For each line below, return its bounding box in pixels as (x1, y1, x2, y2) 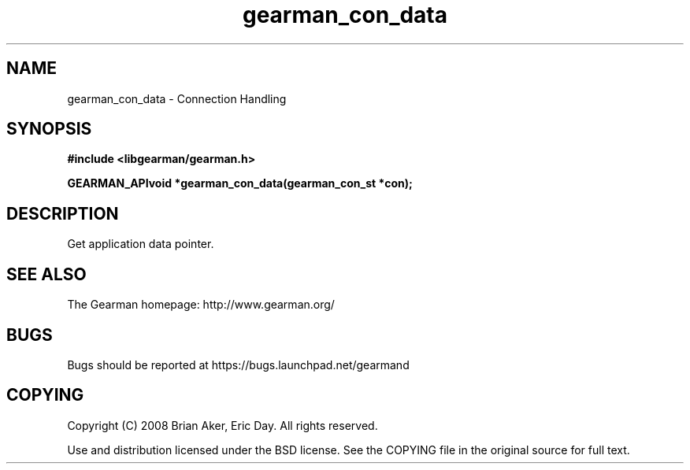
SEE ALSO (6, 264, 87, 284)
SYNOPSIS (6, 119, 92, 139)
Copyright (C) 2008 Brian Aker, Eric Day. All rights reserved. (67, 418, 378, 432)
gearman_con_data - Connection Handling (67, 91, 287, 105)
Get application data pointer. (67, 237, 214, 251)
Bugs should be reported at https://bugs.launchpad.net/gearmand (67, 357, 410, 372)
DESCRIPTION (6, 203, 119, 224)
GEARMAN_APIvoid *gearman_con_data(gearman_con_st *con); (67, 176, 413, 191)
